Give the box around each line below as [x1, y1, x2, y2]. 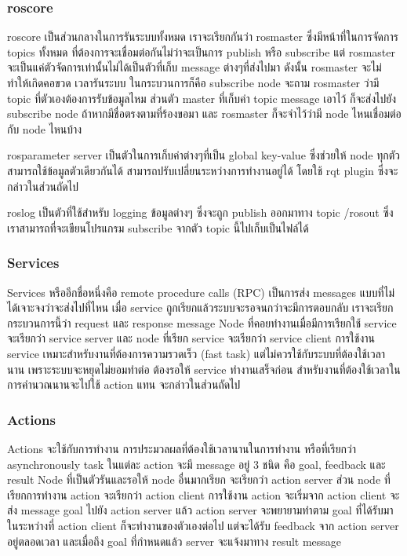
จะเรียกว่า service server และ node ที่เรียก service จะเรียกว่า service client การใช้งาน [7, 330, 375, 346]
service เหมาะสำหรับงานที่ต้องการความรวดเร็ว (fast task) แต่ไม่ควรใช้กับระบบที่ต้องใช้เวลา [7, 345, 386, 361]
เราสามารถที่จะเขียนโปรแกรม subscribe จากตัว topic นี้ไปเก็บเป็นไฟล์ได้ [7, 219, 309, 236]
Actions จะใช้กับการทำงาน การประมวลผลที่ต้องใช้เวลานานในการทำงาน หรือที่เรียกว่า [7, 440, 357, 456]
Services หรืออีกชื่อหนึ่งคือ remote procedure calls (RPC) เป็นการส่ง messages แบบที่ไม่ [7, 283, 395, 300]
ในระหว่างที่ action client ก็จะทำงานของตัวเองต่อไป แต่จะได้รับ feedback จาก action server [7, 517, 399, 533]
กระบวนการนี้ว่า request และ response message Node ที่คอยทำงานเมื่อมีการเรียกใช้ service [7, 314, 397, 331]
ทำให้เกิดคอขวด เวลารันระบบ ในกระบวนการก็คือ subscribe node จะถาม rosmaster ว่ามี [7, 75, 380, 90]
